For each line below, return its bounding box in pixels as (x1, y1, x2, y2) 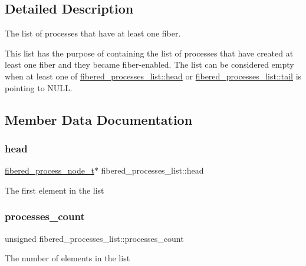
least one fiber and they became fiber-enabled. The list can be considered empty (5, 58, 294, 71)
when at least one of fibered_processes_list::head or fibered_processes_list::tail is (5, 69, 302, 82)
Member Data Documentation (5, 110, 193, 128)
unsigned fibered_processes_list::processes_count (5, 232, 184, 244)
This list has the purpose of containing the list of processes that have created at (5, 46, 294, 59)
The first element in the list (5, 184, 104, 196)
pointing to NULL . (5, 81, 73, 94)
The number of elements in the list (5, 252, 130, 264)
